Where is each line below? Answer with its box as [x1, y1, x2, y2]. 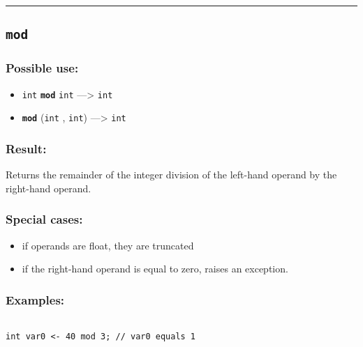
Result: [6, 139, 47, 157]
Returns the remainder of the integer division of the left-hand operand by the [6, 167, 337, 182]
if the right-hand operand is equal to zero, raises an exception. [22, 261, 288, 276]
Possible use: [6, 59, 79, 77]
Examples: [6, 291, 65, 308]
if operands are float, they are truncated [22, 238, 194, 252]
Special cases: [6, 210, 83, 228]
